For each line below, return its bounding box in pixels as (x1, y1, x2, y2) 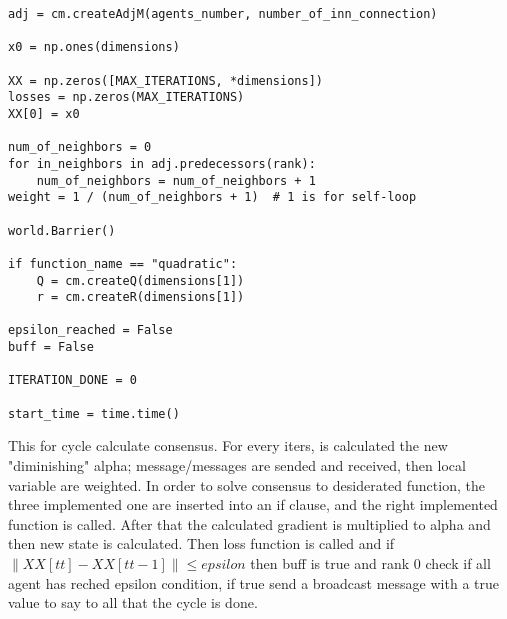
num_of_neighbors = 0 (8, 140, 152, 155)
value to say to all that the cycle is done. (8, 592, 258, 613)
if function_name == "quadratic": (8, 256, 238, 271)
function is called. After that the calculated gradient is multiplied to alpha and (8, 513, 491, 534)
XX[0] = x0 (8, 106, 80, 121)
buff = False (8, 340, 94, 355)
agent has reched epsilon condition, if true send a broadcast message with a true (8, 572, 499, 593)
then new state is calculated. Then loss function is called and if (8, 533, 395, 554)
